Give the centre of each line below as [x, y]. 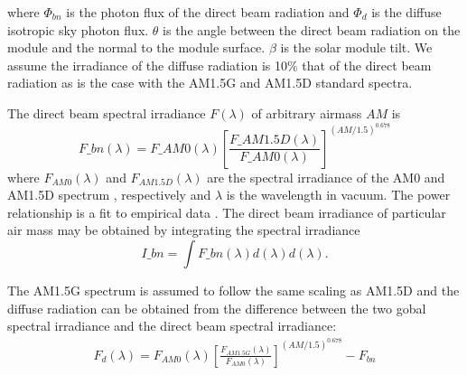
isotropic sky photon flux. [78, 29]
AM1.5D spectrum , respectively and [109, 195]
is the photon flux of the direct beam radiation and [208, 12]
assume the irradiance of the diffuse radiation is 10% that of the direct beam [219, 65]
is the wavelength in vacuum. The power [338, 195]
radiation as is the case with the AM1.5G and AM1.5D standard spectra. [210, 83]
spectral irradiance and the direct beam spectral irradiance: [172, 326]
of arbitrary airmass [307, 112]
